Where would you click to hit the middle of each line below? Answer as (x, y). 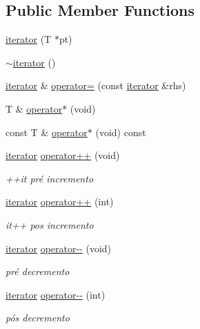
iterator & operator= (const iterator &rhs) (96, 85)
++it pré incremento (50, 178)
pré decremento (38, 271)
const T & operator (47, 132)
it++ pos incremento (50, 224)
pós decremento (38, 318)
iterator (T (29, 39)
